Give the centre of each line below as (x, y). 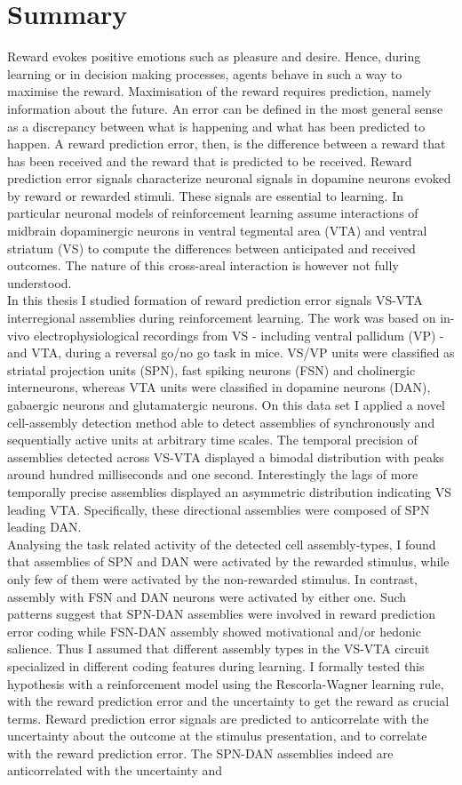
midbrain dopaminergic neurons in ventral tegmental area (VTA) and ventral (217, 231)
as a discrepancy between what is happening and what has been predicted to (216, 126)
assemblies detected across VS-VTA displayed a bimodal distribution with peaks (226, 457)
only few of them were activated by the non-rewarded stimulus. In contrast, (212, 578)
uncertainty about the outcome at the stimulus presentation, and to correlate (217, 736)
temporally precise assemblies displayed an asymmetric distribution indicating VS (230, 491)
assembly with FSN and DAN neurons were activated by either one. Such (207, 596)
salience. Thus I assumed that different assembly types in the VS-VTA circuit (219, 649)
